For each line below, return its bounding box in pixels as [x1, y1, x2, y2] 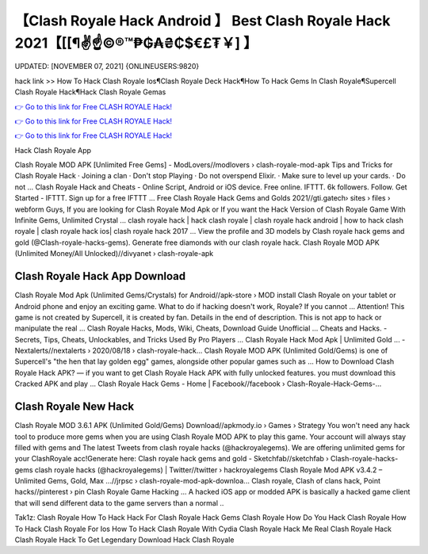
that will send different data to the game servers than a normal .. [14, 498, 224, 507]
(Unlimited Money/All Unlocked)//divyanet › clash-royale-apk [14, 249, 214, 258]
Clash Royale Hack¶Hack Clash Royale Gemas [14, 87, 166, 97]
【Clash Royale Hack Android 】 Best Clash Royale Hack [14, 12, 392, 29]
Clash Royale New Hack [14, 400, 135, 414]
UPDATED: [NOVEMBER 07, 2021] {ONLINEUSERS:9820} [14, 62, 200, 71]
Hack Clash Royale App [14, 145, 91, 155]
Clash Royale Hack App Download [14, 269, 186, 283]
